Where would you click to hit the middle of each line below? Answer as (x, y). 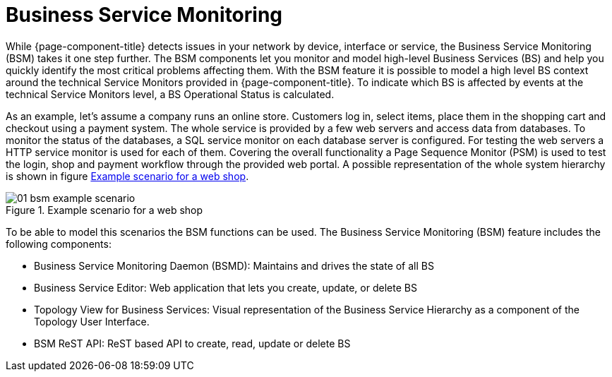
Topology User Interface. (92, 321)
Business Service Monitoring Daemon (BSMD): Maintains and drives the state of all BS (234, 265)
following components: (59, 244)
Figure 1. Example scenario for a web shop (104, 210)
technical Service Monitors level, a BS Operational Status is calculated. (170, 94)
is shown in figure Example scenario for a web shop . (127, 176)
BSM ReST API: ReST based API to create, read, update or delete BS (192, 343)
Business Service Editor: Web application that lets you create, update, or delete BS (226, 287)
